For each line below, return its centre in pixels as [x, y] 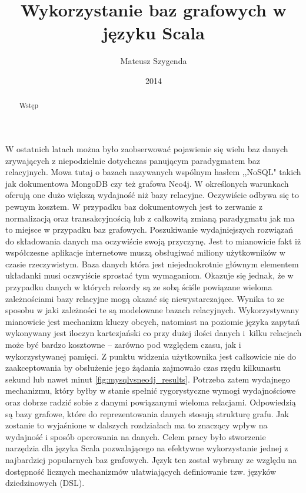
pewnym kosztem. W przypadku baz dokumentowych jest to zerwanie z [134, 206]
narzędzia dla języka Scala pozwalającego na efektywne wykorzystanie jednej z [147, 448]
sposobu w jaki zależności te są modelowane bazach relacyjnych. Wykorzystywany [152, 310]
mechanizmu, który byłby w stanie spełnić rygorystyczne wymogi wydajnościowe [151, 390]
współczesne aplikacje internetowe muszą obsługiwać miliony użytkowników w [145, 252]
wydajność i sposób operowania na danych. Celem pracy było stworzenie [136, 436]
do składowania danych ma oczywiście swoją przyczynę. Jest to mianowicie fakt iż [153, 241]
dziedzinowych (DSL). [45, 483]
